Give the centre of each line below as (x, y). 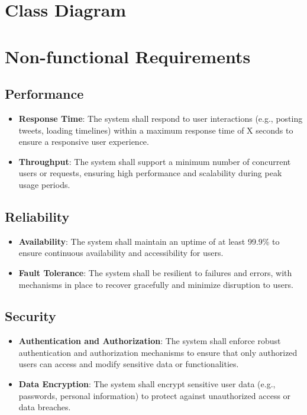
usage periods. (44, 184)
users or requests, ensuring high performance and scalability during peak (150, 173)
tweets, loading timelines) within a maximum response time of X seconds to (156, 130)
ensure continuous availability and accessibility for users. (121, 253)
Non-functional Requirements (128, 56)
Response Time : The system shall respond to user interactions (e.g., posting (161, 118)
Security (30, 316)
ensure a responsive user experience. (84, 142)
